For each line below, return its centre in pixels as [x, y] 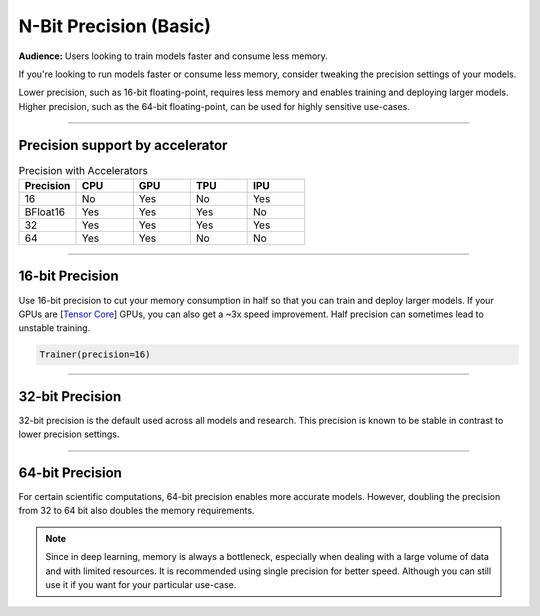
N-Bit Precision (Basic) [115, 26]
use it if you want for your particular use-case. [141, 585]
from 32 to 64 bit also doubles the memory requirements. [136, 511]
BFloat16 [44, 212]
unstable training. [54, 328]
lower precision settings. [69, 434]
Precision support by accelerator [123, 145]
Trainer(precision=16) [95, 354]
